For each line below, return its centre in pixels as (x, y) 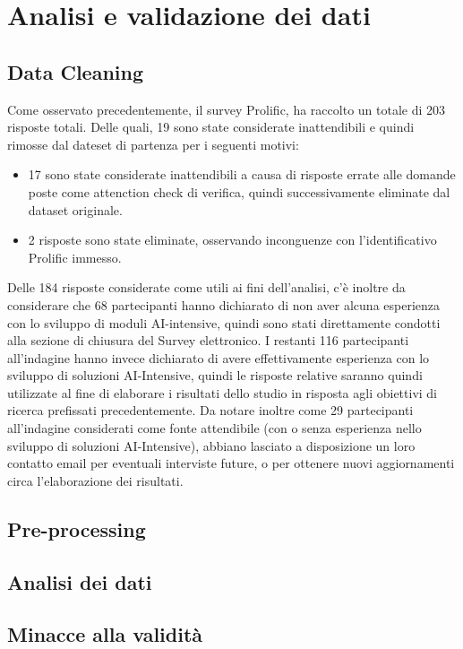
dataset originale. (75, 209)
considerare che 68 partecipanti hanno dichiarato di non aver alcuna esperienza (224, 304)
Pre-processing (77, 528)
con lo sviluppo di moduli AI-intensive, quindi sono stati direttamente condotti (224, 322)
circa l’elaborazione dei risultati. (95, 480)
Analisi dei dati (80, 581)
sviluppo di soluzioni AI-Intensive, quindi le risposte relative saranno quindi (215, 375)
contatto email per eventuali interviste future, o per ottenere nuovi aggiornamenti (231, 463)
